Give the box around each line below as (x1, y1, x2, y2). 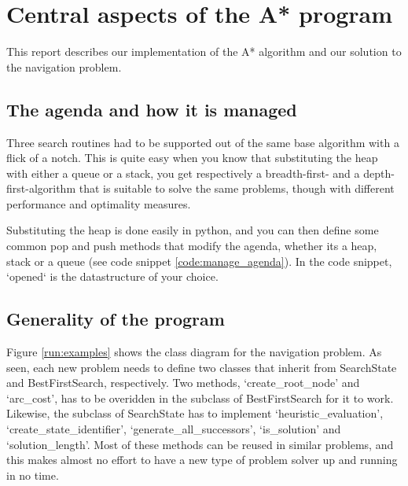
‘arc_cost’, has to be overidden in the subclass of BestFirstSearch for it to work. (6, 389, 394, 406)
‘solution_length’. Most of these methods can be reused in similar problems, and (6, 436, 394, 452)
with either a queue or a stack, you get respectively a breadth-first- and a (6, 164, 360, 181)
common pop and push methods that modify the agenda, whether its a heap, (6, 237, 377, 254)
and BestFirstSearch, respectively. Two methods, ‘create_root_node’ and (6, 374, 360, 391)
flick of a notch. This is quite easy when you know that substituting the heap (6, 149, 378, 166)
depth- (363, 164, 395, 181)
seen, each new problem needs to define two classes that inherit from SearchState (6, 359, 397, 375)
